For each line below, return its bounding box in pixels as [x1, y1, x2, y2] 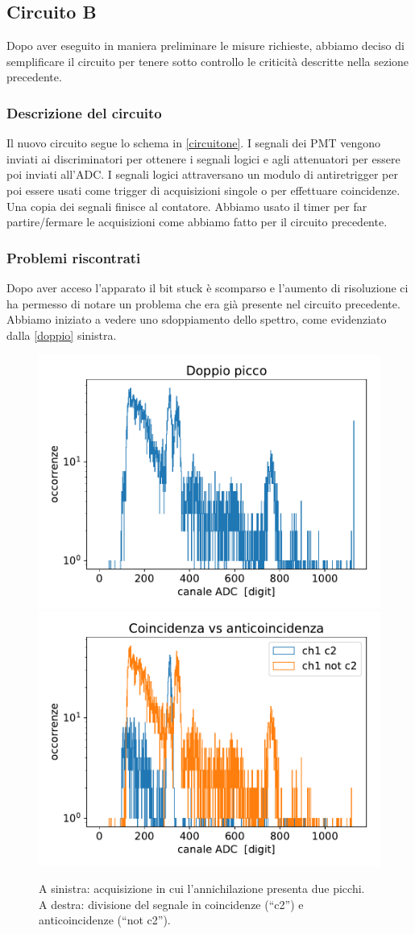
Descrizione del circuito [6, 102, 162, 122]
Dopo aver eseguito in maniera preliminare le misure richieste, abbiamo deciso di [6, 37, 405, 54]
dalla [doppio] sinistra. [6, 326, 117, 343]
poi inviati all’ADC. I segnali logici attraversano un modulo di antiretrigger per [6, 166, 398, 183]
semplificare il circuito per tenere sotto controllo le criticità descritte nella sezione [6, 52, 409, 69]
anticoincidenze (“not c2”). [39, 911, 171, 928]
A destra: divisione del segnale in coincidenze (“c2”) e [39, 895, 304, 912]
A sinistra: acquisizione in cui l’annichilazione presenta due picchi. [39, 880, 365, 897]
